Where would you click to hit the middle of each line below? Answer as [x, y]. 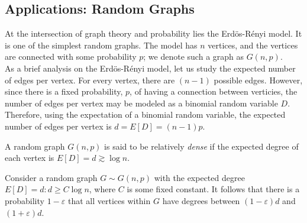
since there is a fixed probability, [64, 91]
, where [102, 189]
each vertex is [30, 158]
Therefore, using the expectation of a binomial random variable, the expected [145, 114]
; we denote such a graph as [194, 56]
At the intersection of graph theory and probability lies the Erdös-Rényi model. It [153, 33]
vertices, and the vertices [253, 45]
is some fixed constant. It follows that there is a [213, 189]
